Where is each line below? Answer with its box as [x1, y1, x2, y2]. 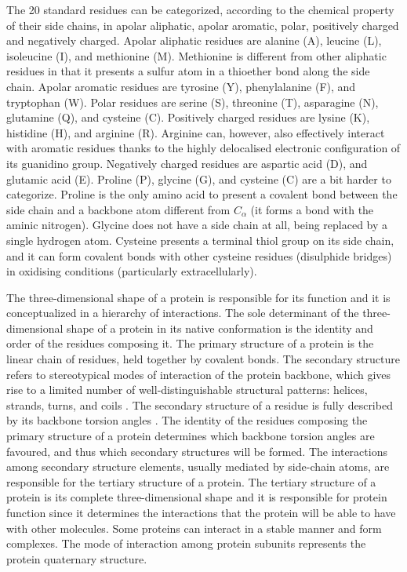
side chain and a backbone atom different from [6, 201, 231, 217]
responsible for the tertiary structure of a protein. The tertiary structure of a [6, 473, 376, 490]
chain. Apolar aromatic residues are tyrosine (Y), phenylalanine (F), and [6, 78, 356, 94]
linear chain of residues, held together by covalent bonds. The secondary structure [6, 351, 400, 367]
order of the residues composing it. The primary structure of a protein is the [6, 335, 374, 352]
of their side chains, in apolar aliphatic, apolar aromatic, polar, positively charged [6, 16, 399, 33]
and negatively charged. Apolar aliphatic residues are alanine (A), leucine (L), [6, 32, 382, 49]
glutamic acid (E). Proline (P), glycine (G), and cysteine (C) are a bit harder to [6, 170, 391, 187]
